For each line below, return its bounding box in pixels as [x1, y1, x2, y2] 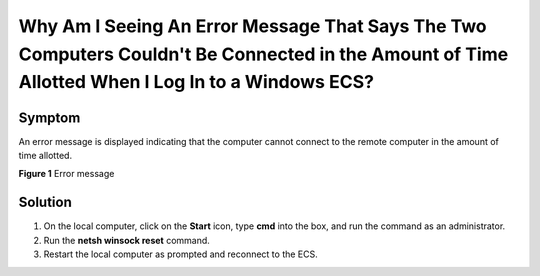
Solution [18, 194, 72, 211]
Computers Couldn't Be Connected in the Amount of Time [18, 43, 509, 65]
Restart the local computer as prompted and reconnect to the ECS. [43, 248, 319, 260]
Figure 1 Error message [18, 168, 115, 180]
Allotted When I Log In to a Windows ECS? [18, 71, 375, 94]
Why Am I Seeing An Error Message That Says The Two [18, 15, 487, 37]
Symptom [18, 109, 81, 126]
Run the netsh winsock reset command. [43, 234, 210, 246]
